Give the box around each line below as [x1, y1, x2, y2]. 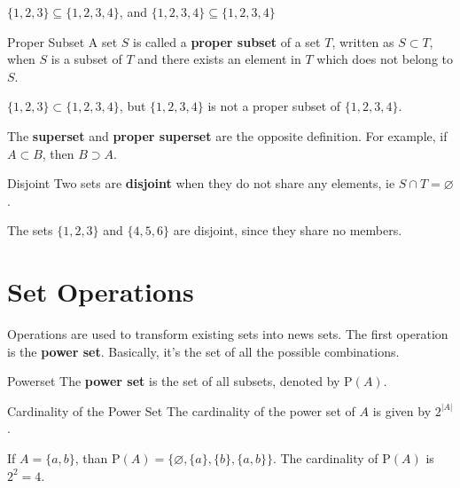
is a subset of [51, 50, 122, 68]
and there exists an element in [137, 50, 301, 68]
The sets [7, 221, 53, 240]
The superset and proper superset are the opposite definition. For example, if [7, 126, 448, 145]
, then [42, 144, 74, 162]
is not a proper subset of [207, 97, 341, 115]
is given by [372, 401, 432, 420]
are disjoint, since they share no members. [173, 221, 402, 240]
